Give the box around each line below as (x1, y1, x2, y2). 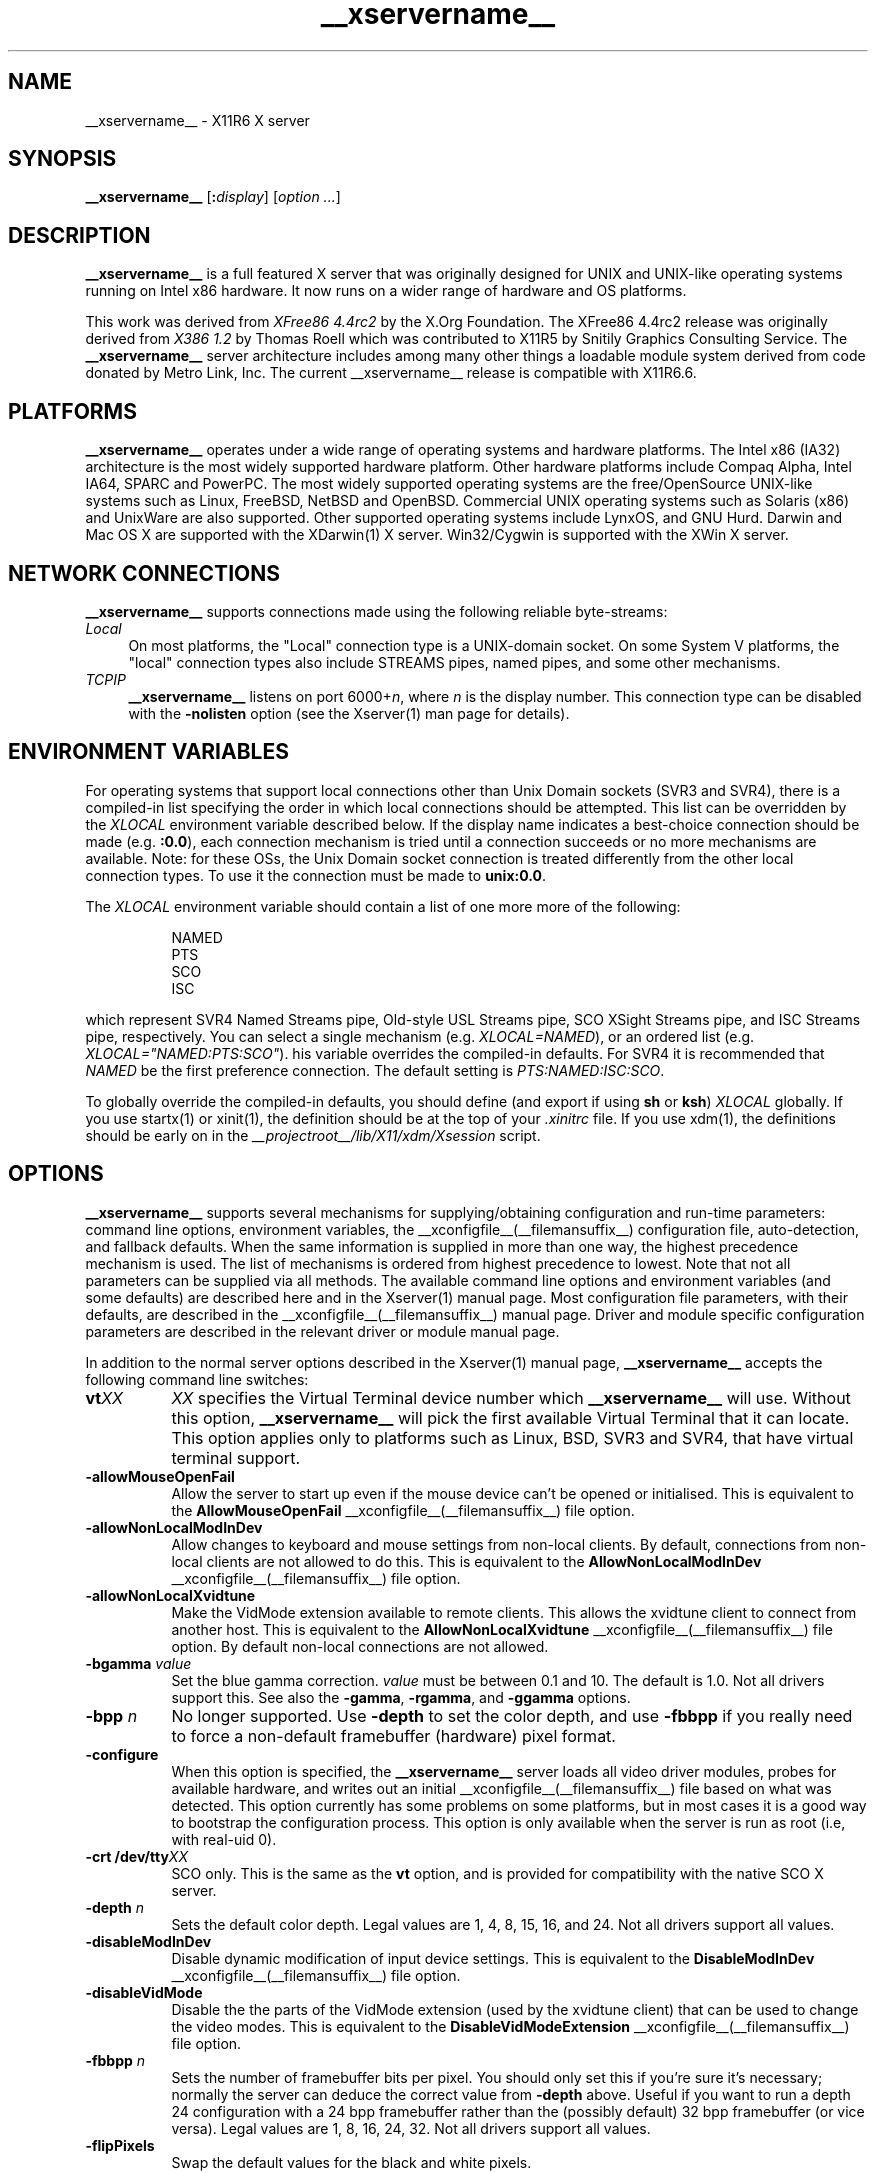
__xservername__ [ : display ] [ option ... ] (85, 188, 341, 206)
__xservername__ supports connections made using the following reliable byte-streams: (85, 602, 668, 620)
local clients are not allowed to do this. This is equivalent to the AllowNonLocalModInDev (171, 1552, 762, 1570)
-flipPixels (85, 2136, 155, 2154)
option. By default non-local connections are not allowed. (171, 1637, 549, 1655)
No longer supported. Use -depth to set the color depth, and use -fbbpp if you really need (171, 1705, 853, 1726)
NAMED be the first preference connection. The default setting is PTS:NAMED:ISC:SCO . (85, 1061, 665, 1079)
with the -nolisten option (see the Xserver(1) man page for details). (128, 704, 570, 722)
